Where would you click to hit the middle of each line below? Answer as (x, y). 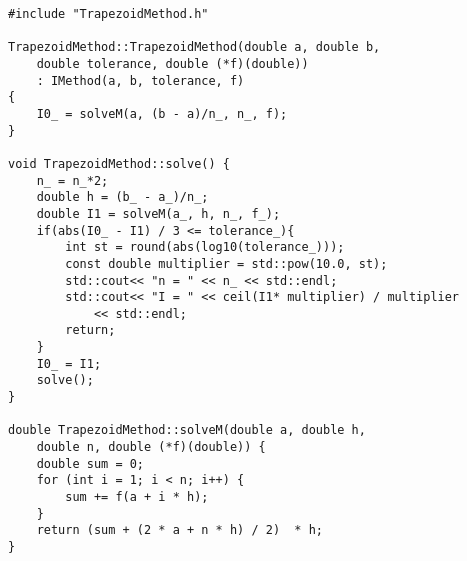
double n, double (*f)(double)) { (151, 447)
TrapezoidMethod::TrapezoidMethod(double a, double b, (194, 47)
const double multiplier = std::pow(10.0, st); (226, 263)
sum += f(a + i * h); (137, 497)
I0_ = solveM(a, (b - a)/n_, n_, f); (162, 113)
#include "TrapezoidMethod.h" (108, 14)
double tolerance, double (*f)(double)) (172, 63)
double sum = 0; (90, 463)
